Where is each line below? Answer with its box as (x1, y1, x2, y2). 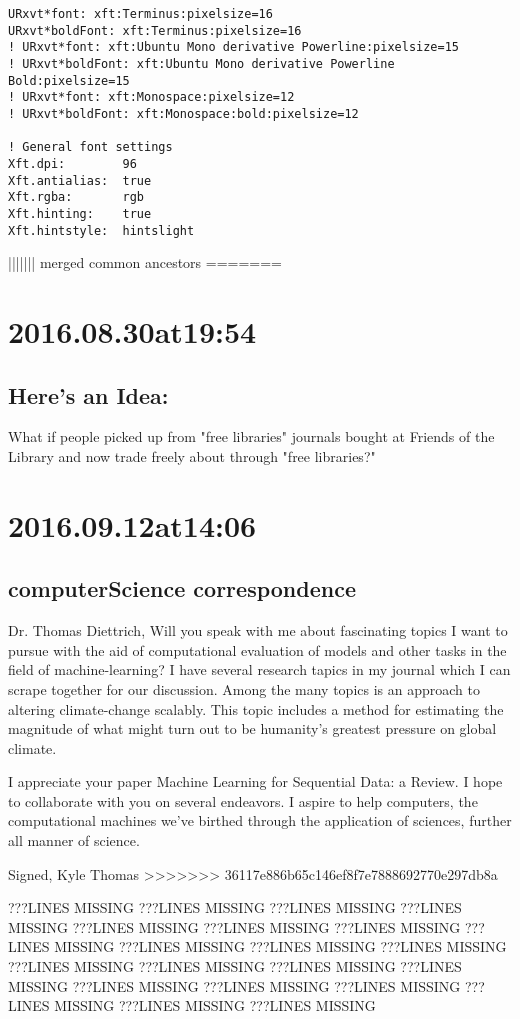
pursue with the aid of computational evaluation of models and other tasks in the (8, 639, 507, 660)
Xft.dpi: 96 (8, 156, 137, 171)
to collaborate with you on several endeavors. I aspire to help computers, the (8, 790, 478, 811)
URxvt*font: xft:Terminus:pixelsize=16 (8, 7, 273, 21)
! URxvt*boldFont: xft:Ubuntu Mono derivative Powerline (8, 56, 395, 71)
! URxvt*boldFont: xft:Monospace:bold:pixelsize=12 (8, 106, 359, 121)
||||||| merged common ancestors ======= (8, 252, 283, 273)
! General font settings (8, 140, 173, 155)
